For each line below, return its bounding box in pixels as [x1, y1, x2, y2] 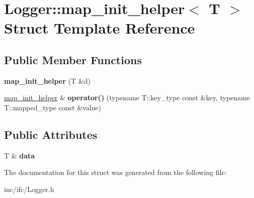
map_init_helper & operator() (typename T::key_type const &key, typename [4, 92, 250, 103]
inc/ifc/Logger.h [4, 183, 54, 194]
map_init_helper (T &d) [4, 75, 91, 86]
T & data [4, 150, 35, 160]
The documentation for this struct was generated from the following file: [4, 167, 227, 177]
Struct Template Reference [4, 18, 195, 38]
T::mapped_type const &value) [4, 102, 101, 112]
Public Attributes [4, 126, 98, 142]
